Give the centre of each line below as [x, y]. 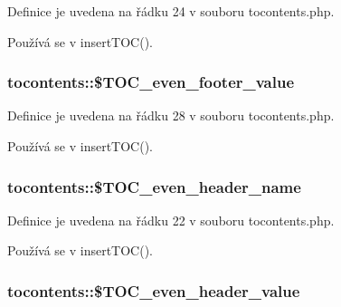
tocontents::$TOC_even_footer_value [151, 82]
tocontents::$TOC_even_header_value [154, 290]
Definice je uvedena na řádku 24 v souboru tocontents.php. [171, 11]
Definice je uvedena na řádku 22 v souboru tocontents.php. [171, 220]
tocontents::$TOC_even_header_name [154, 186]
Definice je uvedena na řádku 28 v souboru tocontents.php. [171, 115]
